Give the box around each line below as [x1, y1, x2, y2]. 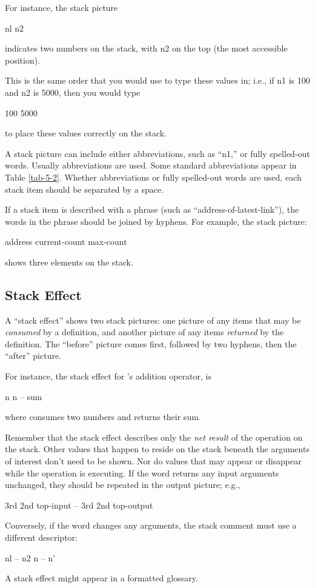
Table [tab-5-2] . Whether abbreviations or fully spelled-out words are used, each [5, 170, 302, 183]
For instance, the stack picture [5, 1, 118, 13]
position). [5, 53, 41, 66]
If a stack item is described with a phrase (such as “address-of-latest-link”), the [5, 203, 299, 216]
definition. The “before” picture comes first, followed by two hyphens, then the [5, 337, 297, 350]
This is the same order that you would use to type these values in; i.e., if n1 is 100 [5, 74, 310, 87]
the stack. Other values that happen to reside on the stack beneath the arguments [5, 443, 310, 455]
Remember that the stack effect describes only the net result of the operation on [5, 430, 303, 443]
